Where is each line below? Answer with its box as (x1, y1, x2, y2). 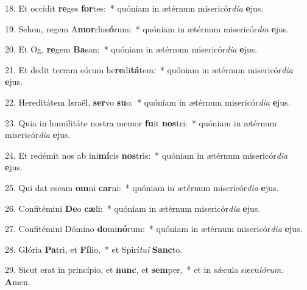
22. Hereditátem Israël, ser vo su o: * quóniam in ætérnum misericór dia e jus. (5, 95, 291, 108)
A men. (5, 275, 30, 288)
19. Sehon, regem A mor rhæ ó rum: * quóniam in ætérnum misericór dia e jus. (5, 22, 289, 35)
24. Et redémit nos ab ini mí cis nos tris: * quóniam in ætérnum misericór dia (5, 148, 288, 161)
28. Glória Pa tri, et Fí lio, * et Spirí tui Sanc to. (5, 242, 183, 255)
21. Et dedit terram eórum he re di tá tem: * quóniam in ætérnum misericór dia (5, 63, 293, 76)
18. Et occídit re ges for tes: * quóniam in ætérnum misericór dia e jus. (5, 2, 264, 14)
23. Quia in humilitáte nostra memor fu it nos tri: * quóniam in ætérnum (5, 116, 277, 129)
